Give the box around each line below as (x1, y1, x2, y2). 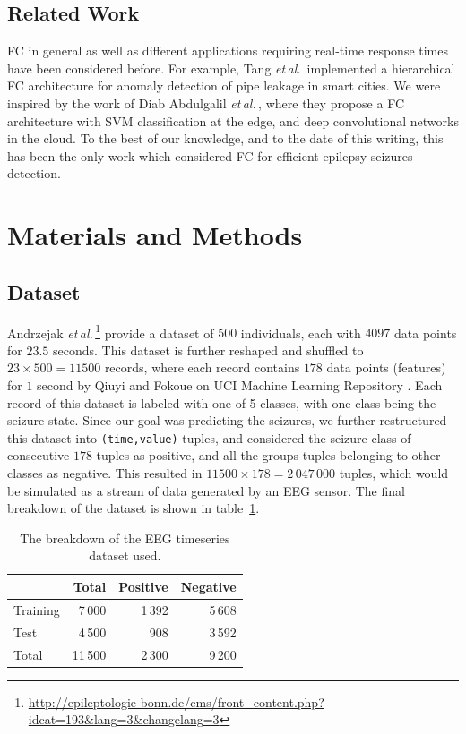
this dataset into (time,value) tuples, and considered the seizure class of (7, 428, 411, 447)
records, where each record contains (104, 358, 300, 377)
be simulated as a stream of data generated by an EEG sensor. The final (7, 481, 405, 499)
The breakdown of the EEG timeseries (20, 528, 230, 547)
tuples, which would (339, 464, 449, 482)
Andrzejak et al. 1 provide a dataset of (7, 320, 214, 342)
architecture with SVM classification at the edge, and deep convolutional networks (7, 111, 459, 130)
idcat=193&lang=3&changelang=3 (28, 710, 220, 729)
